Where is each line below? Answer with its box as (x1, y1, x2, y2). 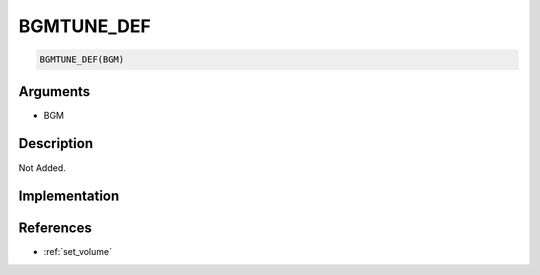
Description (18, 135, 94, 152)
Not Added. (18, 161, 67, 174)
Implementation (18, 188, 120, 205)
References (18, 220, 92, 237)
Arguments (18, 83, 91, 100)
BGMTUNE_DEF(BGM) (39, 54, 125, 65)
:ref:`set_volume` (43, 246, 112, 258)
